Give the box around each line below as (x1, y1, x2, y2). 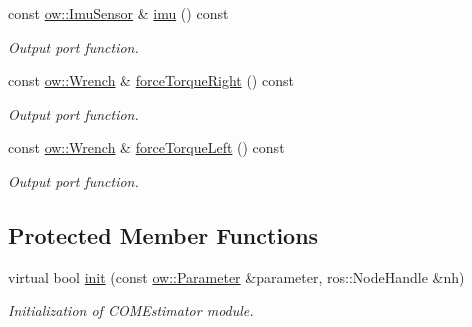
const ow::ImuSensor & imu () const (8, 3, 229, 23)
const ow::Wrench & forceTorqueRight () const (8, 70, 294, 91)
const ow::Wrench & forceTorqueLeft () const (8, 137, 285, 158)
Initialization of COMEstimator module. (8, 300, 254, 321)
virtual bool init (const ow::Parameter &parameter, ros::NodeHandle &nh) (8, 266, 465, 287)
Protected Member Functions (8, 219, 319, 250)
